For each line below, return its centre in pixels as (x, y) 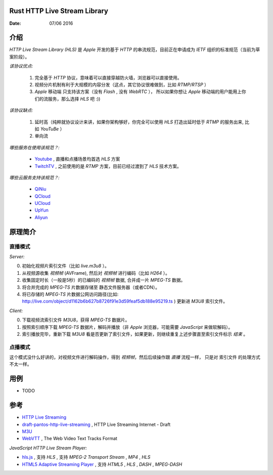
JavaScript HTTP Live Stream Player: (48, 448)
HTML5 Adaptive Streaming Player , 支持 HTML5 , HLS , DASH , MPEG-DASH (102, 464)
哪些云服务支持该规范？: (35, 178)
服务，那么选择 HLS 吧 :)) (74, 99)
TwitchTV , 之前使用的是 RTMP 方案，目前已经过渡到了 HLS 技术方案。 (108, 166)
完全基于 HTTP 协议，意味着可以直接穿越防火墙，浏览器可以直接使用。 (108, 77)
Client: (16, 311)
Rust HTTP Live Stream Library (59, 11)
